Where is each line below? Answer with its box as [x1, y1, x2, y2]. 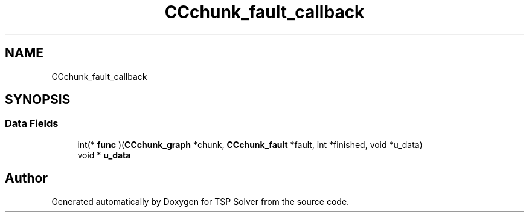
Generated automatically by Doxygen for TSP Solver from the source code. [51, 196, 350, 207]
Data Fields [5, 117, 59, 130]
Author [5, 170, 48, 186]
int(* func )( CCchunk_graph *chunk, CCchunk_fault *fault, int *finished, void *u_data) [77, 139, 423, 150]
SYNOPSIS [5, 92, 71, 108]
